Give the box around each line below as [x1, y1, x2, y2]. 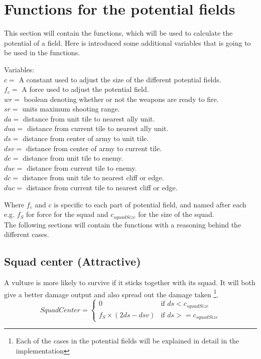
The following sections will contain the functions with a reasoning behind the [4, 219, 241, 229]
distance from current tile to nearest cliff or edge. [26, 182, 178, 193]
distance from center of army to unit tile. [23, 133, 149, 144]
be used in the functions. [4, 47, 80, 58]
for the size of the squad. [138, 209, 214, 219]
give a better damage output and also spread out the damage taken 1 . [4, 287, 219, 299]
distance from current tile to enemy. [27, 162, 137, 173]
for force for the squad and [26, 209, 108, 219]
